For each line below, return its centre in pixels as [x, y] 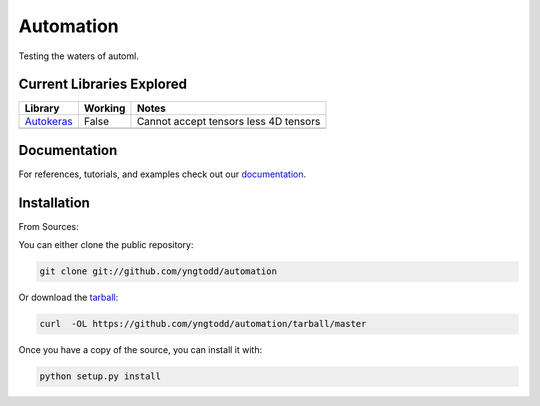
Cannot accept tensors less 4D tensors [228, 122]
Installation [54, 202]
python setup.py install [100, 376]
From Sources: [48, 226]
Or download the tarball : [68, 297]
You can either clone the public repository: [106, 245]
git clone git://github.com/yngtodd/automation [158, 271]
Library [42, 108]
